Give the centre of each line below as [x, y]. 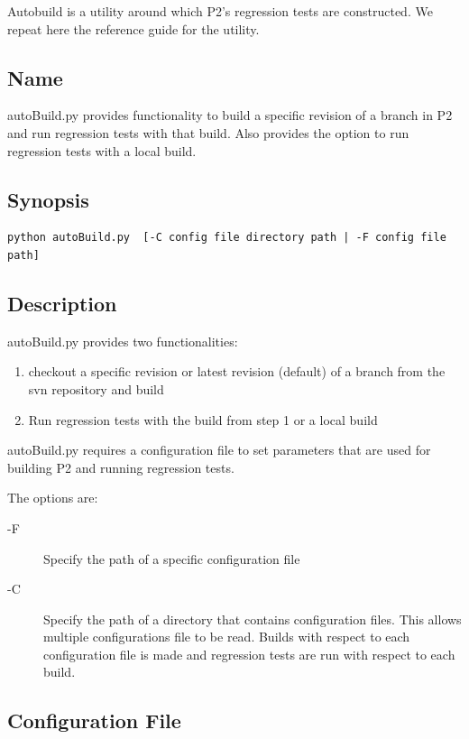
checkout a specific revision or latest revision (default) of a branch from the [237, 371]
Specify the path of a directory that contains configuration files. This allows [253, 619]
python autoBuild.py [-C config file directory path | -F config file [227, 238]
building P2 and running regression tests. [121, 467]
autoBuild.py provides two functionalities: [123, 341]
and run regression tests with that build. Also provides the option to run [208, 132]
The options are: [53, 498]
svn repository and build [96, 388]
